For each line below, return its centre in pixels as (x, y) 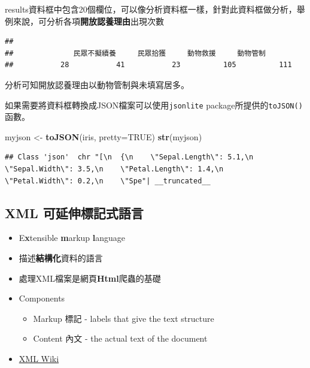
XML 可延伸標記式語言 (74, 212)
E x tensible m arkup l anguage (72, 238)
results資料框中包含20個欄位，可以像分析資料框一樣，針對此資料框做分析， (151, 9)
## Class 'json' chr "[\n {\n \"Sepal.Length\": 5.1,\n (129, 157)
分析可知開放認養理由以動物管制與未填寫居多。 (97, 84)
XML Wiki (39, 358)
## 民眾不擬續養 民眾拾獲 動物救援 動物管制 (135, 53)
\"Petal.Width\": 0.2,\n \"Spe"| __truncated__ (108, 181)
